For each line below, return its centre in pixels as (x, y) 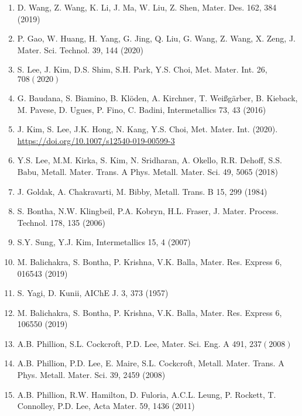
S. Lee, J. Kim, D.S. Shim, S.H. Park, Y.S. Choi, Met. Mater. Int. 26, (142, 69)
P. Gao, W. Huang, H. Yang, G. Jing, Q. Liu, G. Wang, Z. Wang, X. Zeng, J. (156, 38)
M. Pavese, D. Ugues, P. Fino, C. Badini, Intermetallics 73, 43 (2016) (142, 109)
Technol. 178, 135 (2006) (61, 222)
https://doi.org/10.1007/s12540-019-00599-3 (96, 140)
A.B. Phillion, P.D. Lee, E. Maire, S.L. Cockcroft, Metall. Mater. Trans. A (151, 363)
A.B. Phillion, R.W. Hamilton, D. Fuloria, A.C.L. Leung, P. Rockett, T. (147, 394)
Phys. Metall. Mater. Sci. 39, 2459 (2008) (91, 375)
